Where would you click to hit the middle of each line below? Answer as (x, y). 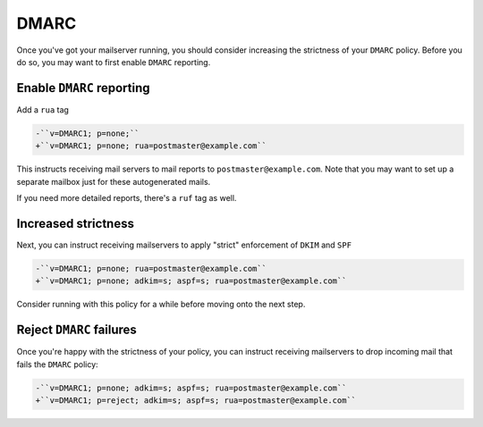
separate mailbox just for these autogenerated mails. (114, 181)
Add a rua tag (42, 109)
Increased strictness (75, 223)
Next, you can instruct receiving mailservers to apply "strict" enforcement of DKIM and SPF (184, 245)
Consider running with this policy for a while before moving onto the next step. (161, 305)
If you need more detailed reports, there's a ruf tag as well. (127, 197)
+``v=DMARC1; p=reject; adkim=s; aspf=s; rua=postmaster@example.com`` (196, 400)
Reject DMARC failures (77, 330)
